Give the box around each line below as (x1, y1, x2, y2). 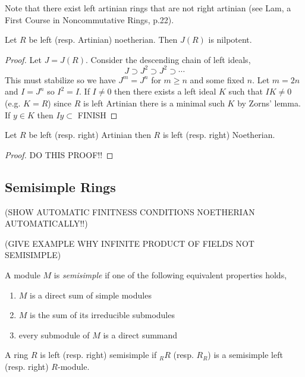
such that (228, 85, 263, 98)
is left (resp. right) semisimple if (40, 348, 157, 361)
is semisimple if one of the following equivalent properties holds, (54, 269, 287, 281)
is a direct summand (103, 328, 178, 341)
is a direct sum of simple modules (30, 288, 152, 301)
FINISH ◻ (77, 108, 118, 121)
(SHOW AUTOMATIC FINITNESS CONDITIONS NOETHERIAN (5, 205, 255, 218)
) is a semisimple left (207, 348, 283, 361)
